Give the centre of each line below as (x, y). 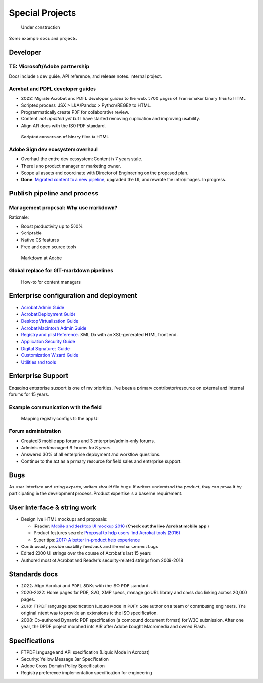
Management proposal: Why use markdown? (63, 208)
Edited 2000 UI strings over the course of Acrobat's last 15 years (86, 553)
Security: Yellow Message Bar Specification (65, 659)
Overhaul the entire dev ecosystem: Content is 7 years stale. (82, 159)
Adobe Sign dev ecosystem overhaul (54, 149)
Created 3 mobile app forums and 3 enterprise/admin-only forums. (88, 441)
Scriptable (31, 233)
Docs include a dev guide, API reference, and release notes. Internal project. (86, 76)
